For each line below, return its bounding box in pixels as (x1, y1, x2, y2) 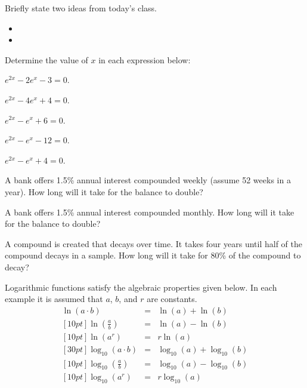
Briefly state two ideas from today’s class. (5, 2, 157, 14)
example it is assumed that (5, 292, 103, 305)
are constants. (147, 292, 197, 305)
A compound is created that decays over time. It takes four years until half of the (5, 237, 302, 250)
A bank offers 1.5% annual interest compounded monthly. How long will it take (5, 205, 294, 218)
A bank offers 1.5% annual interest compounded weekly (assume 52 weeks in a (5, 174, 291, 186)
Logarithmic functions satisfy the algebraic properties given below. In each (5, 281, 277, 293)
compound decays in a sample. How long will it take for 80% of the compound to (5, 249, 301, 261)
